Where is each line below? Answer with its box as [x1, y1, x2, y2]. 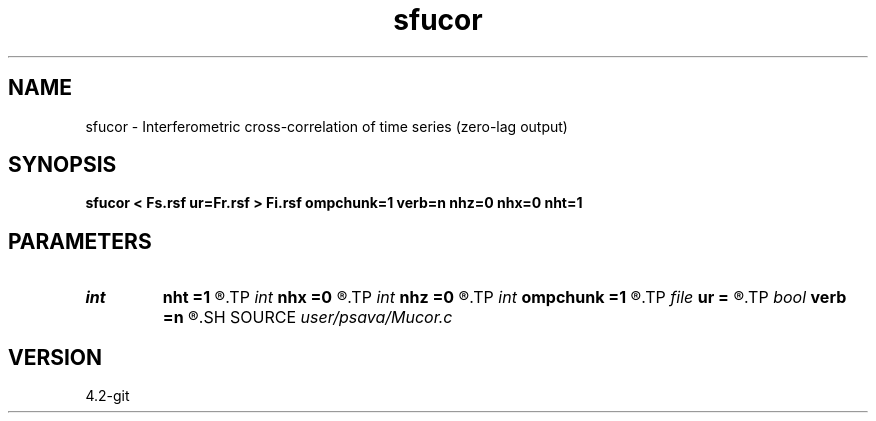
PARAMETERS [8, 228, 152, 254]
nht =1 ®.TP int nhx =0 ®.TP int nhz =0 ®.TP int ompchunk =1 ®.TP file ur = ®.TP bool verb [162, 287, 847, 308]
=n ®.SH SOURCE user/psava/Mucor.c [162, 307, 453, 328]
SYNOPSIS [8, 152, 117, 178]
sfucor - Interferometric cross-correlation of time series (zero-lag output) [85, 117, 568, 135]
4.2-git [85, 387, 130, 405]
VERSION [8, 344, 103, 370]
